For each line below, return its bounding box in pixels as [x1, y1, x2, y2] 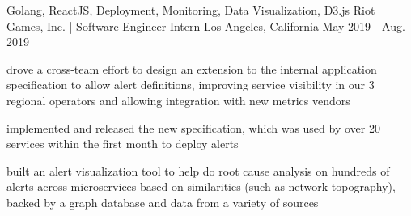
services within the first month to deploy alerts [6, 135, 239, 152]
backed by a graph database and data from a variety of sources [6, 193, 319, 210]
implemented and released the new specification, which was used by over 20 [6, 119, 380, 136]
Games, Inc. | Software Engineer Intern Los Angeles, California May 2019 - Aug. [6, 17, 405, 34]
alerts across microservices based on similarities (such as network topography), [6, 178, 396, 195]
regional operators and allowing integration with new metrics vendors [6, 91, 350, 108]
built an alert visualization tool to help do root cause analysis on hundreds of [6, 162, 390, 179]
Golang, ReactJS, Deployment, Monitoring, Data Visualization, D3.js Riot [6, 2, 375, 18]
